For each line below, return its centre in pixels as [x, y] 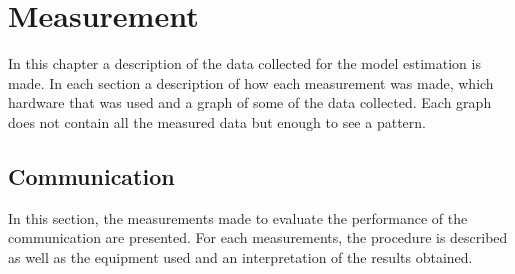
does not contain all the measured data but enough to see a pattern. [217, 121]
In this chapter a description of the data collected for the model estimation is [244, 63]
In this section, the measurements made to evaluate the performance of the [238, 217]
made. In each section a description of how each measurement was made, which [251, 82]
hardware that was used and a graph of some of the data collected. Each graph [250, 102]
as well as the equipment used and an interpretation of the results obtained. [240, 256]
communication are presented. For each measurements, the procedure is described [258, 237]
